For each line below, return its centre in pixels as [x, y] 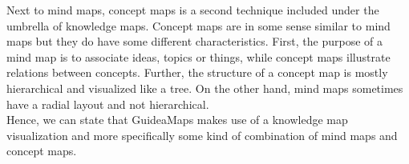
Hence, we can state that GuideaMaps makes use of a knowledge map [177, 120]
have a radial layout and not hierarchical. [108, 104]
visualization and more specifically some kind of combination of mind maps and [202, 135]
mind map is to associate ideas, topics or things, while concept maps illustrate [198, 56]
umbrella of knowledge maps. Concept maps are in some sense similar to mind [198, 25]
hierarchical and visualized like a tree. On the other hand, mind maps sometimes [205, 88]
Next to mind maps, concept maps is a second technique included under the [193, 10]
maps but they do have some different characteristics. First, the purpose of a [195, 41]
